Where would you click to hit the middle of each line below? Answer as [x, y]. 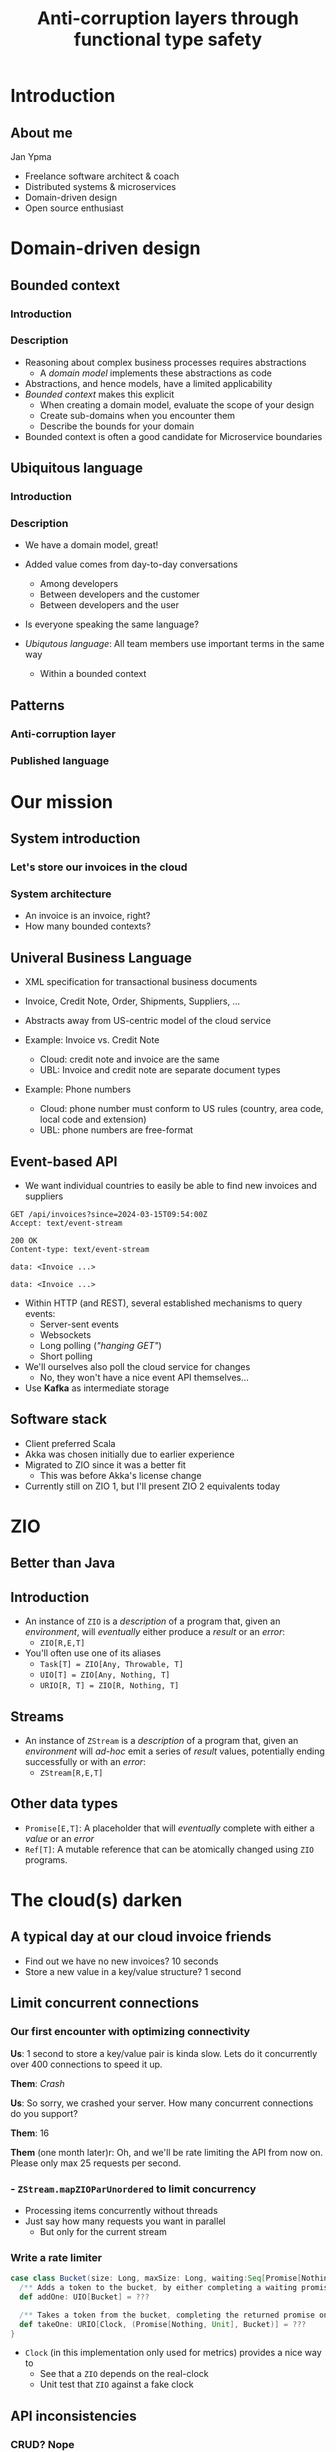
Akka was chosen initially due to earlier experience [129, 1454]
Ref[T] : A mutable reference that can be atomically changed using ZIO [169, 1849]
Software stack [59, 1419]
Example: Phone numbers [78, 1089]
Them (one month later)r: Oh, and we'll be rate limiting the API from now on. [166, 2152]
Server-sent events [79, 1324]
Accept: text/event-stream [66, 1223]
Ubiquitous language [76, 468]
